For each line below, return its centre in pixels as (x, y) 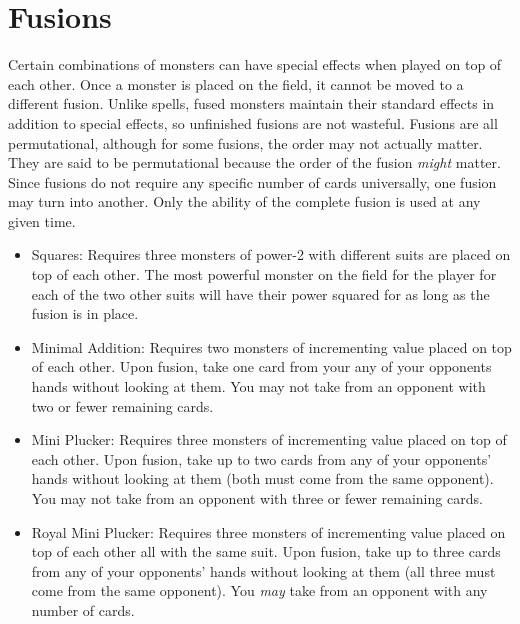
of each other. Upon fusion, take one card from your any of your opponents (261, 366)
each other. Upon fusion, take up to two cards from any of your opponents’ (261, 458)
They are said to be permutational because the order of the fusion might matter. (254, 162)
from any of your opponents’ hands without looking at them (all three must (263, 570)
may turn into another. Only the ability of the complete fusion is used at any (244, 201)
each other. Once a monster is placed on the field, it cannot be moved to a (236, 83)
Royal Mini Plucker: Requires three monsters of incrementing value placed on (268, 531)
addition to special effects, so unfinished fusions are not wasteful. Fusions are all (253, 122)
